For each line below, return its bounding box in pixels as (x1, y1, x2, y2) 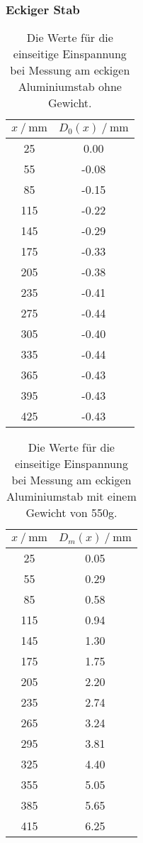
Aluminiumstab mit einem (6, 488, 137, 505)
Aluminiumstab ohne (18, 78, 122, 95)
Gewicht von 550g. (25, 504, 118, 521)
